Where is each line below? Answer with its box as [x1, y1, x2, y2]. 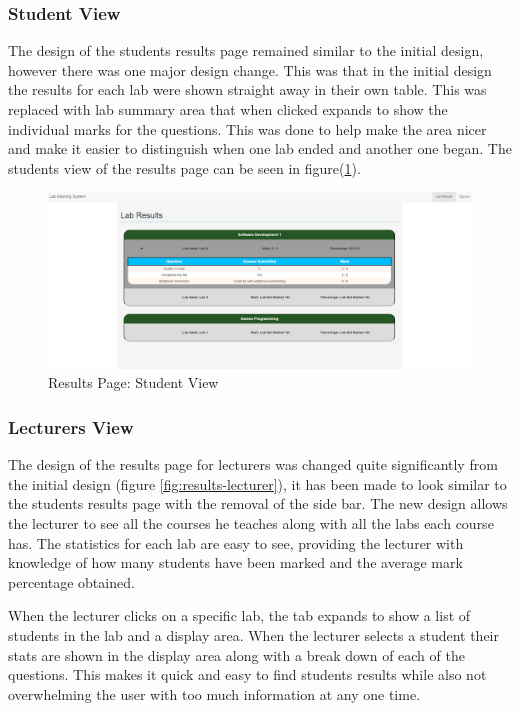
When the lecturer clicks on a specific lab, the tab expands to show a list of [8, 605, 471, 626]
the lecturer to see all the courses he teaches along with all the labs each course [8, 512, 494, 533]
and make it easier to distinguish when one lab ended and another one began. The [8, 138, 512, 159]
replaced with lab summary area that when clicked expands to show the [8, 99, 448, 119]
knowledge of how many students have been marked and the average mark [8, 552, 463, 573]
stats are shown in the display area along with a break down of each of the [8, 644, 465, 665]
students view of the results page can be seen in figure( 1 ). [8, 157, 361, 178]
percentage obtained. [8, 571, 135, 592]
